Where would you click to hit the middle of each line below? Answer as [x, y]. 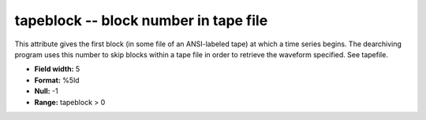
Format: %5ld [57, 80]
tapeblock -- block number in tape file [141, 20]
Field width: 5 [57, 69]
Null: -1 [46, 91]
